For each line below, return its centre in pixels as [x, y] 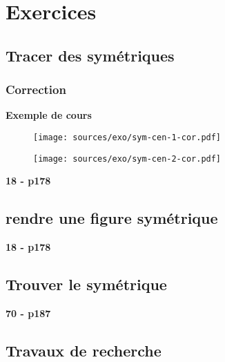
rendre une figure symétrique [112, 218]
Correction [36, 89]
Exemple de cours [49, 115]
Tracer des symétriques [90, 55]
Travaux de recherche [84, 350]
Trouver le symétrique [86, 284]
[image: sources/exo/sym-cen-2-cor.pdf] [127, 159]
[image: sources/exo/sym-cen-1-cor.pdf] [127, 137]
